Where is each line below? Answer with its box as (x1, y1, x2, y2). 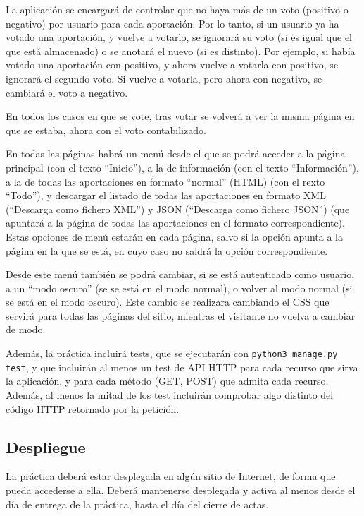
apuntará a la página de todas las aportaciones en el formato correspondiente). (6, 215, 345, 230)
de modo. (6, 322, 46, 337)
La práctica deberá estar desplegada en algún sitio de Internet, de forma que (6, 469, 336, 484)
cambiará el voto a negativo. (6, 85, 128, 100)
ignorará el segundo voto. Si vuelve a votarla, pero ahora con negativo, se (6, 71, 322, 85)
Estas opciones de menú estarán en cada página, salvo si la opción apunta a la (6, 229, 344, 244)
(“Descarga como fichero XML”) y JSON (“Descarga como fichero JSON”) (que (6, 201, 350, 216)
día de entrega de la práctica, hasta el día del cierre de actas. (6, 496, 269, 511)
